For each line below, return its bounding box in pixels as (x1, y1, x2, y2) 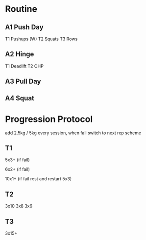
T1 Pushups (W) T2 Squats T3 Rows (5, 36, 78, 42)
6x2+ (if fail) (5, 167, 30, 172)
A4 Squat (5, 94, 34, 102)
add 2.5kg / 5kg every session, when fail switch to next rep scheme (5, 130, 141, 136)
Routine (5, 3, 38, 15)
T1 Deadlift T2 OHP (5, 63, 44, 69)
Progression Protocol (5, 114, 93, 124)
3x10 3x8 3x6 (5, 203, 33, 209)
